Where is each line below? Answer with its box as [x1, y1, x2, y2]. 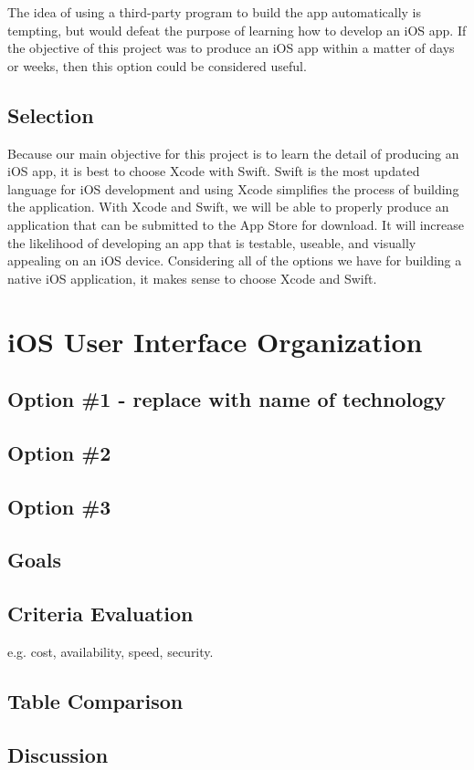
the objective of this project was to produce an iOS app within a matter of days [7, 38, 455, 57]
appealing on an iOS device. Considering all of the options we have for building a [7, 251, 462, 270]
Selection [7, 100, 94, 129]
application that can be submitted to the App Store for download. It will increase [7, 214, 465, 234]
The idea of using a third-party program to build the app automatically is [7, 3, 422, 21]
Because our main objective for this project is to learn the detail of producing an [7, 143, 459, 162]
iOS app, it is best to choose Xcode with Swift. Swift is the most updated [7, 161, 420, 181]
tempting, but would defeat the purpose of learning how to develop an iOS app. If [7, 20, 467, 39]
